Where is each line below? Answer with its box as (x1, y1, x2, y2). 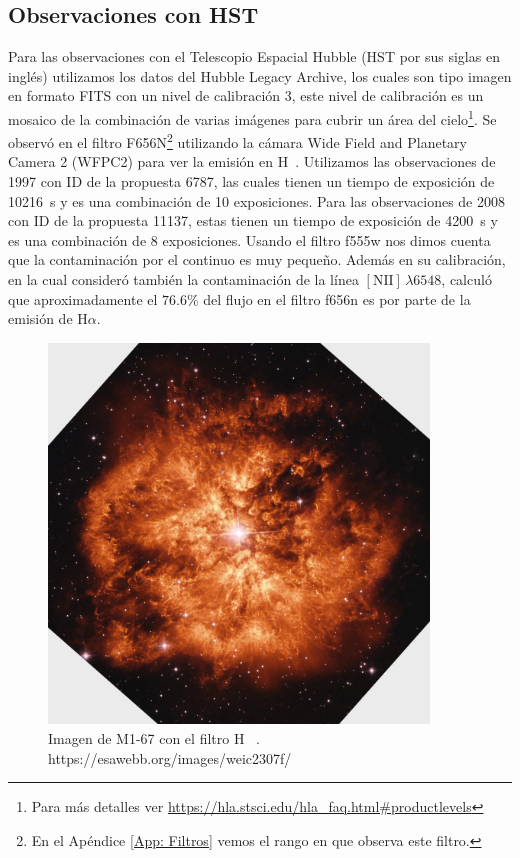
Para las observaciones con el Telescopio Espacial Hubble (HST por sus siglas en (8, 46, 500, 67)
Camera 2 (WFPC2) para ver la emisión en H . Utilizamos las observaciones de (8, 151, 496, 172)
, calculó (441, 269, 492, 290)
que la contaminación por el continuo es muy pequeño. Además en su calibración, (8, 249, 506, 270)
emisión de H (8, 308, 88, 329)
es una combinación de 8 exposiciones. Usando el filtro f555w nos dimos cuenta (8, 229, 491, 250)
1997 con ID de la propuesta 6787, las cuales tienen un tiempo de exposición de (8, 171, 495, 192)
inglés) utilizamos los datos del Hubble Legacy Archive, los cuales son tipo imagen (8, 65, 512, 86)
